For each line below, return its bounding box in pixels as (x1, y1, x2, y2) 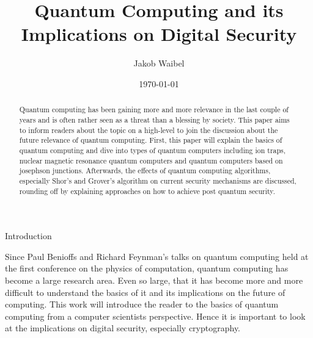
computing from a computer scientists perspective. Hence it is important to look (5, 309, 306, 322)
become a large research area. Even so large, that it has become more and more (5, 273, 303, 286)
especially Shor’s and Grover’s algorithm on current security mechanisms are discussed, (19, 175, 296, 185)
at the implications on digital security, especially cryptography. (5, 322, 240, 334)
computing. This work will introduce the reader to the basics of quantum (5, 298, 279, 311)
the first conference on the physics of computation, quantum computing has (5, 262, 289, 275)
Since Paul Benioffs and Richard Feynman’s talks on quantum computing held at (5, 250, 309, 262)
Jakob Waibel (133, 57, 185, 70)
